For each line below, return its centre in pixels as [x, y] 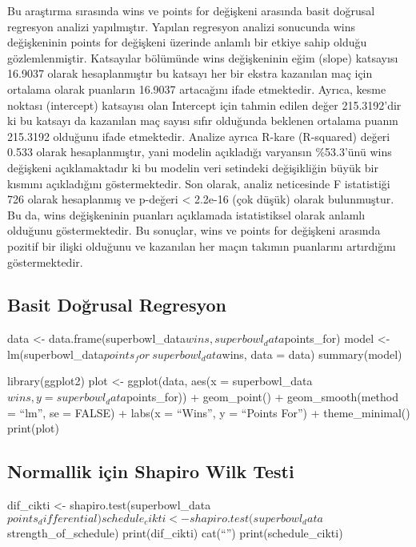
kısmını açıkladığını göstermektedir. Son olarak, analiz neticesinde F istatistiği [199, 183]
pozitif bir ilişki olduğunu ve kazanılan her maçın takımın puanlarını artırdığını [202, 245]
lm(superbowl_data [56, 354]
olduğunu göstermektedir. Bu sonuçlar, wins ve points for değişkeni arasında [194, 230]
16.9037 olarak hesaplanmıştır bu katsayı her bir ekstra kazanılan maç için [190, 73]
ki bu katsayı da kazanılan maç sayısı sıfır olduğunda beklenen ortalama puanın [203, 121]
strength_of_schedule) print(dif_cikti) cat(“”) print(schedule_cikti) [175, 532]
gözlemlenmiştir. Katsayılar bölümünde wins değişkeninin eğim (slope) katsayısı [203, 57]
